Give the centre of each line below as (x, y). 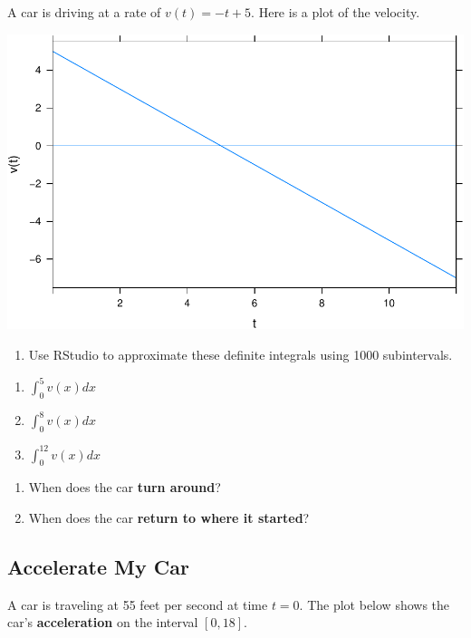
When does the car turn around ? (125, 487)
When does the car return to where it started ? (169, 518)
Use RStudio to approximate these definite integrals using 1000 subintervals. (240, 354)
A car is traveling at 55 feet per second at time (138, 604)
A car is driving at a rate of (84, 12)
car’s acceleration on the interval (103, 622)
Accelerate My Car (98, 566)
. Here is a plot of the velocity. (336, 12)
